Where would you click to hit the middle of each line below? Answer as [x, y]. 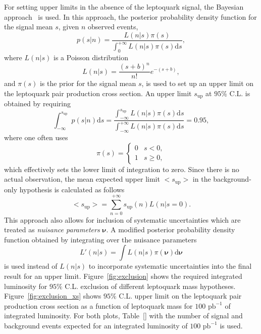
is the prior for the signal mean [88, 83]
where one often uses [36, 137]
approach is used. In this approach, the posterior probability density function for [130, 16]
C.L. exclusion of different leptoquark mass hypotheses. [150, 286]
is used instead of [31, 266]
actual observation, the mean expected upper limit [82, 179]
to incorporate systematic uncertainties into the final [170, 266]
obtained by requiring [37, 103]
